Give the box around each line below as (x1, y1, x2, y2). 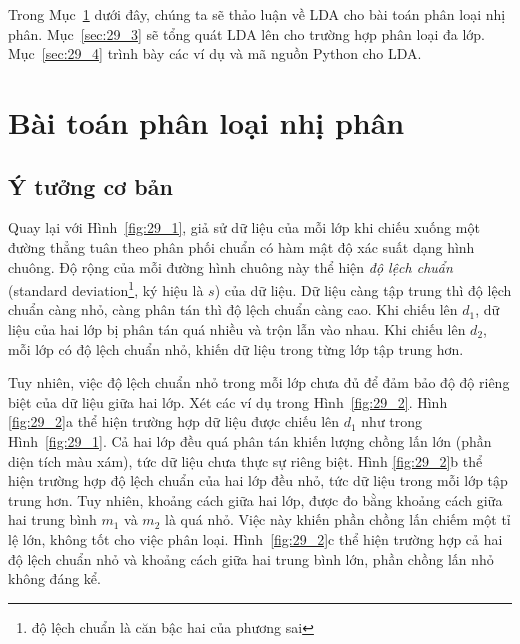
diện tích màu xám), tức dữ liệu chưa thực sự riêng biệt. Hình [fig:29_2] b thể (8, 450, 483, 471)
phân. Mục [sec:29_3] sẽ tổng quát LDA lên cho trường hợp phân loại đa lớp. (8, 23, 486, 44)
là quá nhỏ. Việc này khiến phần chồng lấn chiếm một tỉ (164, 509, 511, 530)
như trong (361, 411, 423, 432)
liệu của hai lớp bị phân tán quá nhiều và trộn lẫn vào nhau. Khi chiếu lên (8, 318, 466, 339)
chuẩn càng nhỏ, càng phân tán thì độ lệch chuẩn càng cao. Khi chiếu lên (8, 299, 458, 320)
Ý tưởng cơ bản (8, 170, 173, 201)
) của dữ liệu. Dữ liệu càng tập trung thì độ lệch (214, 279, 512, 300)
